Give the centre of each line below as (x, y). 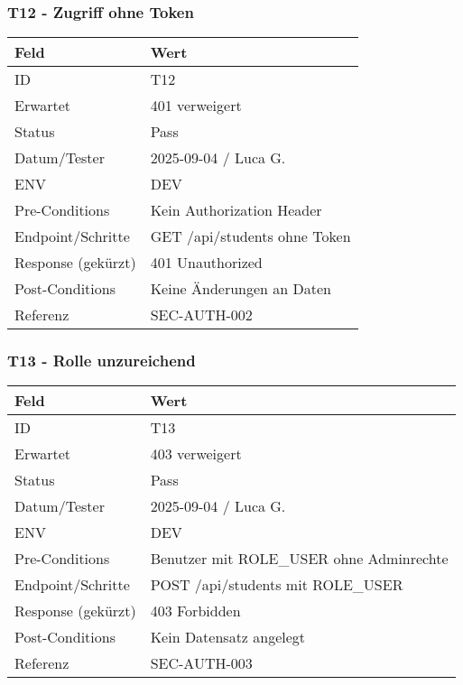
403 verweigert (196, 454)
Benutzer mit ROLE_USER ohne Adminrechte (299, 559)
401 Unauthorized (206, 263)
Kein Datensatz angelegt (228, 637)
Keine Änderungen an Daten (241, 289)
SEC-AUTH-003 (201, 663)
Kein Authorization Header (236, 210)
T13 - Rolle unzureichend (102, 361)
